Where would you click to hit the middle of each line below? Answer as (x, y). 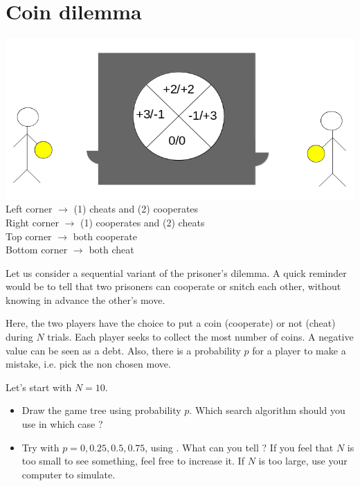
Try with (40, 447)
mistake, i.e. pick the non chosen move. (88, 364)
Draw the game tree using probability (101, 410)
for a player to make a (299, 350)
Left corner (29, 209)
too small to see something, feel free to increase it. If (133, 461)
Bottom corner (37, 250)
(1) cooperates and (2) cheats (142, 222)
